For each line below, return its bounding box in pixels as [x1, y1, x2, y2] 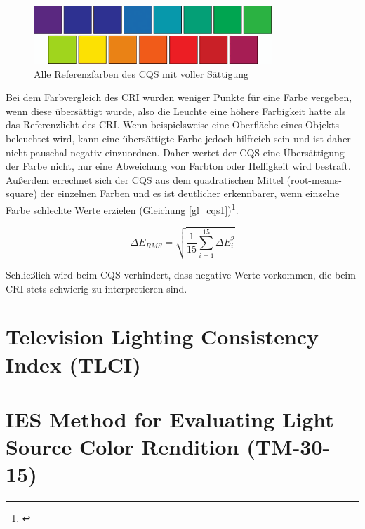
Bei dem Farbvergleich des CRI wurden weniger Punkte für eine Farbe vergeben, [6, 90, 352, 105]
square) [6, 186, 37, 201]
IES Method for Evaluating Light [6, 405, 334, 434]
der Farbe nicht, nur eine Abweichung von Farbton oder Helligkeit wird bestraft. [6, 159, 351, 173]
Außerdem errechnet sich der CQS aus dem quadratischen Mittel [6, 172, 284, 187]
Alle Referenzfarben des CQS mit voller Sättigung [34, 66, 249, 81]
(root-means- [286, 172, 342, 187]
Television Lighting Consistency [6, 322, 319, 351]
